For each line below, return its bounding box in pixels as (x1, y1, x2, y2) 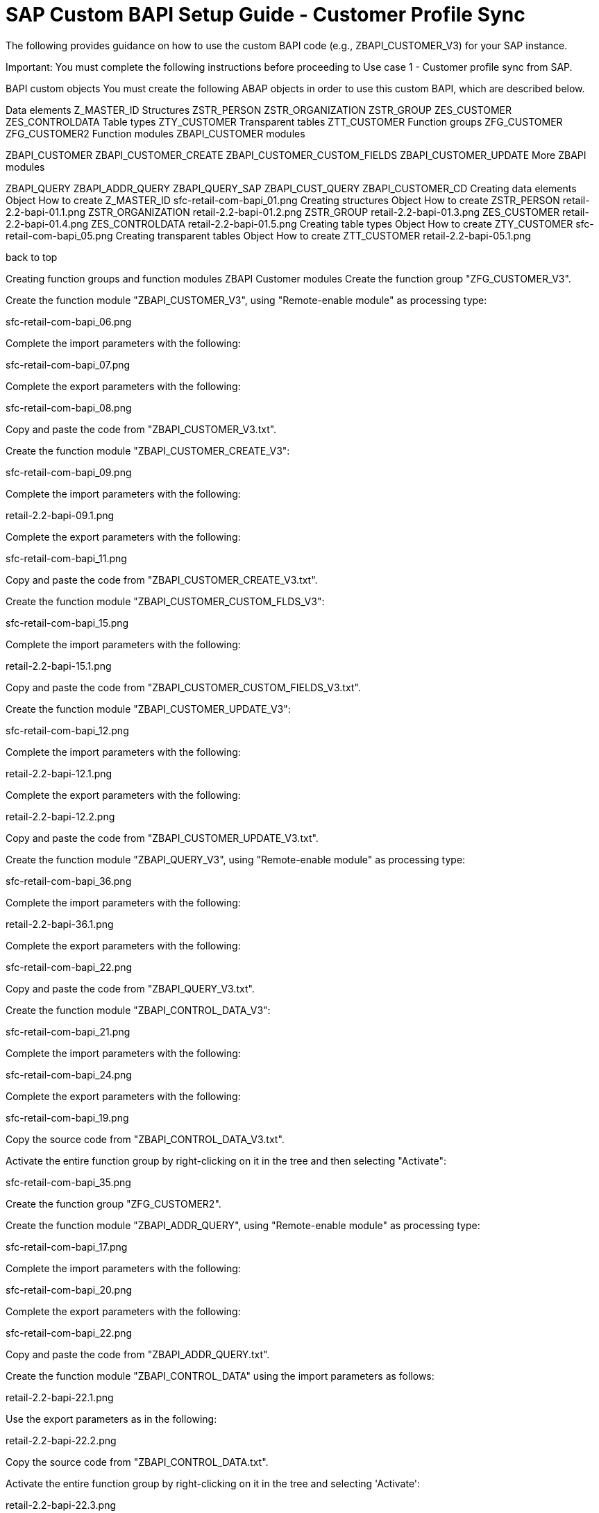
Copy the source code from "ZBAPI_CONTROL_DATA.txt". (6, 1455, 269, 1468)
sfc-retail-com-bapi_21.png (6, 1025, 130, 1038)
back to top (6, 251, 58, 263)
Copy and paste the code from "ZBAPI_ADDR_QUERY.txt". (6, 1348, 270, 1360)
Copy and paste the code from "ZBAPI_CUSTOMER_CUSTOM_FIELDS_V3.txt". (6, 681, 361, 693)
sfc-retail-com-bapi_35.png (6, 1176, 131, 1188)
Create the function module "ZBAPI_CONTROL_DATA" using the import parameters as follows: (6, 1369, 435, 1382)
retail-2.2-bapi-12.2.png (6, 810, 115, 822)
